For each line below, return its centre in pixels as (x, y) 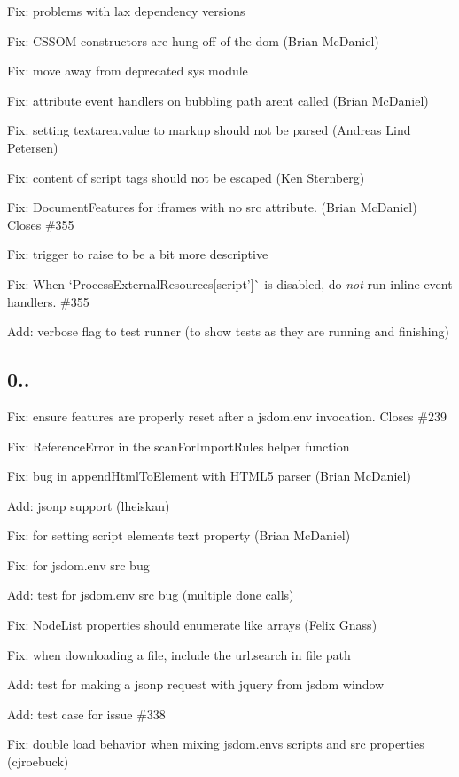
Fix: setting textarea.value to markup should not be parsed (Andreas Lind (209, 130)
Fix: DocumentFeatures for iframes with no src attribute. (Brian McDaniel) (212, 207)
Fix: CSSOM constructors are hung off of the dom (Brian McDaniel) (193, 40)
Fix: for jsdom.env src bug (78, 565)
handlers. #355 (48, 301)
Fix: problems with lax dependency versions (126, 11)
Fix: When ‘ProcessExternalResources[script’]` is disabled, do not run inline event (230, 283)
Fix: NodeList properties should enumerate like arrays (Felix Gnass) (192, 625)
